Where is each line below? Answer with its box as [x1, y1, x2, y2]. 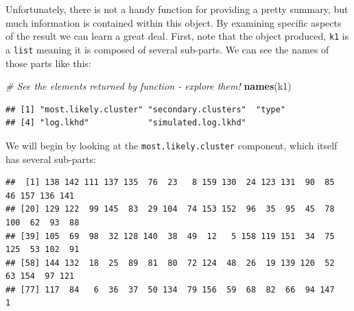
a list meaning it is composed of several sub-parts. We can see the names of [5, 42, 329, 56]
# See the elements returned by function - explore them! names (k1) [5, 79, 292, 93]
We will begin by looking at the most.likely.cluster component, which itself [5, 138, 338, 152]
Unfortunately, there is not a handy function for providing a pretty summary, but [5, 2, 349, 16]
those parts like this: [5, 55, 91, 70]
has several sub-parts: [5, 151, 96, 166]
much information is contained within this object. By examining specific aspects [5, 15, 342, 29]
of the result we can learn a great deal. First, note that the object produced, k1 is [5, 29, 349, 43]
